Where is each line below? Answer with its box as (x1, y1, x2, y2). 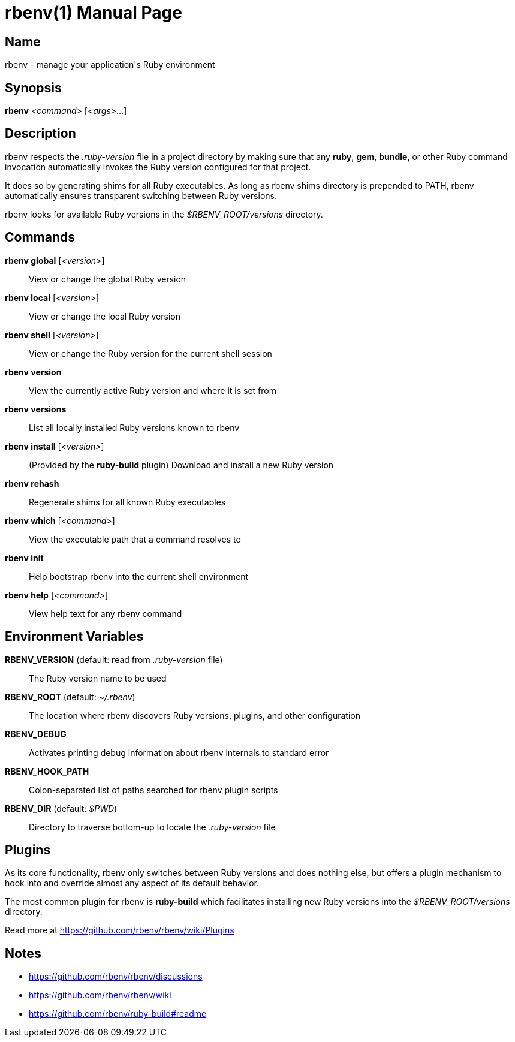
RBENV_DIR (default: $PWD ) (5, 803, 118, 814)
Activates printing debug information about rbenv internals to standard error (29, 747, 329, 758)
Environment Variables (5, 629, 144, 645)
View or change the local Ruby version (29, 311, 180, 321)
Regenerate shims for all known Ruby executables (29, 496, 226, 507)
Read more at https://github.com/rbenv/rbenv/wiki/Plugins (5, 925, 234, 936)
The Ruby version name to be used (29, 673, 167, 683)
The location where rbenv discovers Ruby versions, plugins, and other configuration (29, 710, 360, 721)
